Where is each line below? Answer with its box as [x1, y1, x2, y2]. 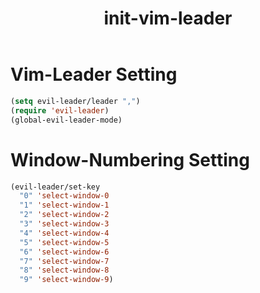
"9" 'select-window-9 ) [19, 275, 114, 285]
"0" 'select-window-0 [19, 191, 110, 201]
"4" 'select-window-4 [19, 228, 110, 238]
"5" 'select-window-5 [19, 237, 110, 247]
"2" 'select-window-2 [19, 210, 110, 220]
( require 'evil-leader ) [10, 105, 110, 116]
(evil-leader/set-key [10, 182, 101, 192]
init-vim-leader [103, 7, 233, 30]
